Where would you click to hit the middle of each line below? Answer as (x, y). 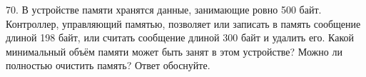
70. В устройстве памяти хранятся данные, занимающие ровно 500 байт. (164, 9)
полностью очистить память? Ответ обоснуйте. (108, 65)
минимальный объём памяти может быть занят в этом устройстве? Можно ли (174, 51)
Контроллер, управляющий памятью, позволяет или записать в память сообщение (183, 23)
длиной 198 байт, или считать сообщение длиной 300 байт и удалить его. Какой (180, 37)
